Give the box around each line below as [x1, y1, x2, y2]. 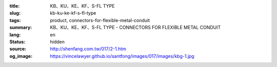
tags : [9, 17, 21, 23]
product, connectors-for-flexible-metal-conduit [50, 17, 150, 23]
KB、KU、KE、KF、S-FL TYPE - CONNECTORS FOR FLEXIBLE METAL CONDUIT [50, 25, 221, 31]
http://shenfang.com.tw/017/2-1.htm [50, 46, 127, 52]
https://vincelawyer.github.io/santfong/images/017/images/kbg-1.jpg [50, 53, 194, 59]
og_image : [9, 53, 33, 59]
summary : [9, 25, 32, 31]
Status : [9, 38, 26, 44]
